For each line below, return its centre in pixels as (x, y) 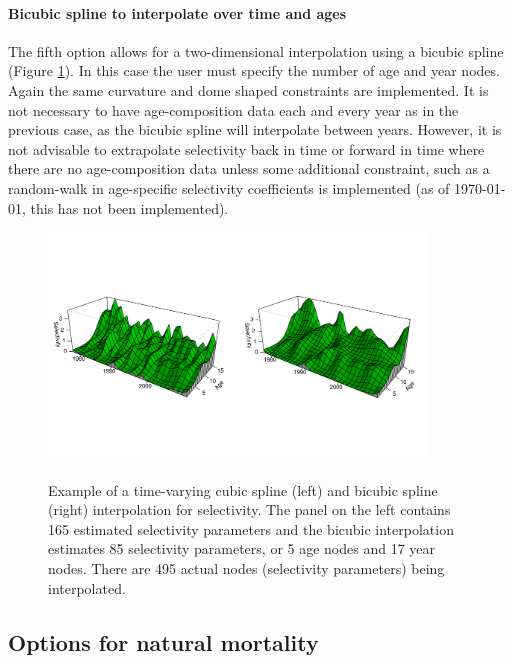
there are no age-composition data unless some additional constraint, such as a (249, 168)
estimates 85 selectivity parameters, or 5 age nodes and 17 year (242, 548)
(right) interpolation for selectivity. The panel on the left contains (249, 509)
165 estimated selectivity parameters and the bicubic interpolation (251, 528)
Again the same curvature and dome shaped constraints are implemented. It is (248, 89)
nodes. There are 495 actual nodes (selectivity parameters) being (246, 568)
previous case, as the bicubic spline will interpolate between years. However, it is (255, 129)
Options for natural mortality (163, 641)
